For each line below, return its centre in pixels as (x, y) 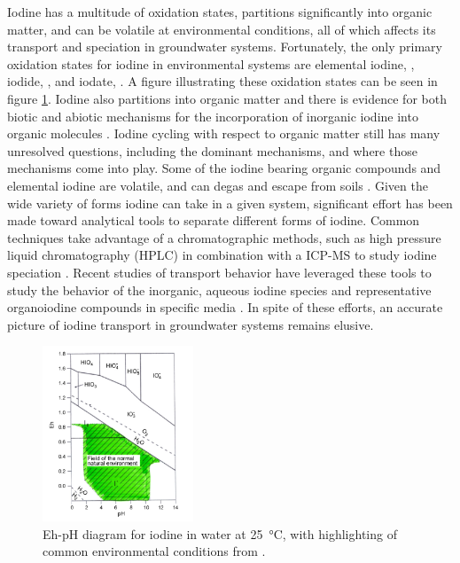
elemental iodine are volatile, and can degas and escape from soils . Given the (218, 185)
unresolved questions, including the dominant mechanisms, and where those (212, 150)
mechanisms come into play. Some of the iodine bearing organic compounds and (224, 168)
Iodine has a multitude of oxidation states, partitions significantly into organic (220, 12)
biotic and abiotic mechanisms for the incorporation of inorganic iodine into (213, 116)
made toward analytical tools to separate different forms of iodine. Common (214, 220)
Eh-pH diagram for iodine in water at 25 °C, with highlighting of (220, 533)
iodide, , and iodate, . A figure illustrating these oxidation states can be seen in (222, 81)
